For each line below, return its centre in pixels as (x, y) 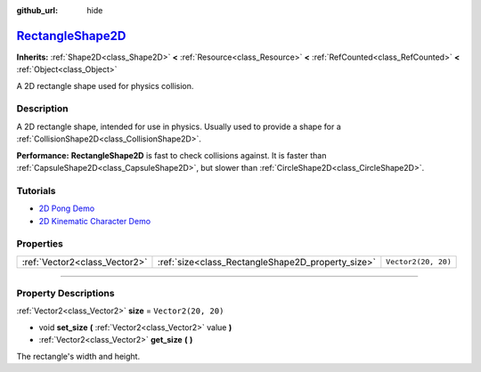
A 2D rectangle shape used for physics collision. (105, 85)
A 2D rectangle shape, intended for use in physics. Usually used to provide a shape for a (179, 126)
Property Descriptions (65, 294)
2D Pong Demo (67, 208)
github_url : (37, 10)
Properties (40, 244)
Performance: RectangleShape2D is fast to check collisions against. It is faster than (171, 155)
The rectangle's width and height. (78, 356)
